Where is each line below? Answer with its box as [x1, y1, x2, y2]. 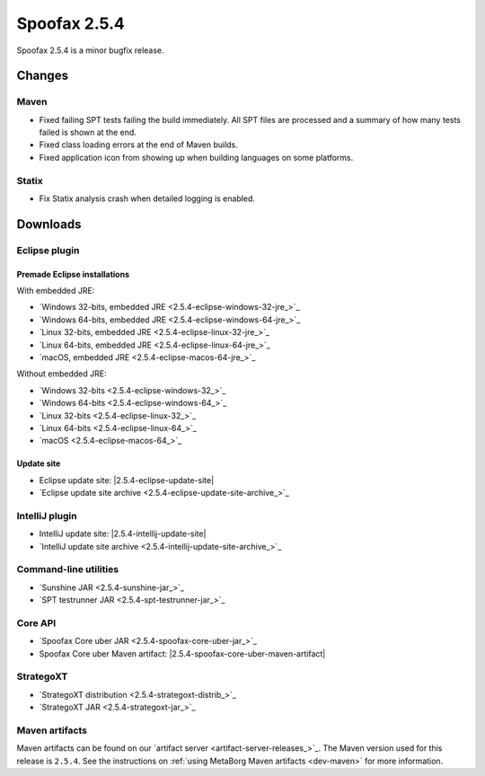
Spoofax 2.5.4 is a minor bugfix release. [16, 45, 165, 56]
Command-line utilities [16, 563, 119, 576]
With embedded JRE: [16, 285, 95, 295]
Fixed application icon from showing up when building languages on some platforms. [39, 152, 354, 163]
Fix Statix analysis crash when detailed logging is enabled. [39, 193, 256, 204]
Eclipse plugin [16, 243, 80, 256]
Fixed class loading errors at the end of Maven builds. [39, 139, 238, 150]
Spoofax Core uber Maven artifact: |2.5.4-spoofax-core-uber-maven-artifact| [39, 648, 326, 659]
